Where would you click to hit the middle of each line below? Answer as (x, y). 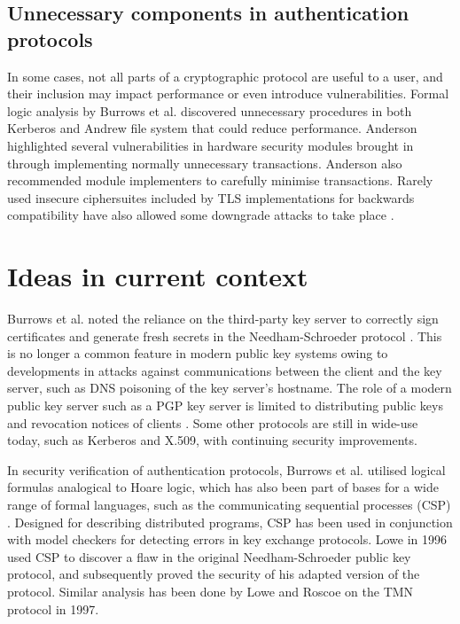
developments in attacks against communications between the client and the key (225, 370)
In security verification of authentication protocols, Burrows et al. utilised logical (226, 469)
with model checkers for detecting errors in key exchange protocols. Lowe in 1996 (227, 539)
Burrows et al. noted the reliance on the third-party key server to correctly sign (223, 319)
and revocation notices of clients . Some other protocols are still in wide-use (213, 422)
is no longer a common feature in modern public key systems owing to (198, 353)
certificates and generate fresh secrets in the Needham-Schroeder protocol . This (225, 335)
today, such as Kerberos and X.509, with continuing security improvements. (212, 440)
